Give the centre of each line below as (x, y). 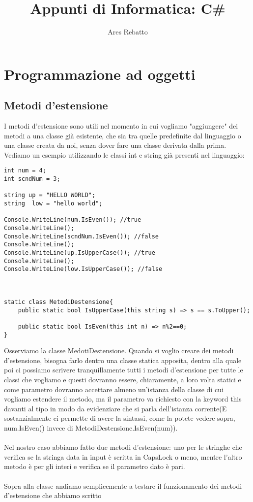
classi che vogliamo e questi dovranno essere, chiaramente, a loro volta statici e (123, 380)
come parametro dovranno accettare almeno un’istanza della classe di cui (114, 389)
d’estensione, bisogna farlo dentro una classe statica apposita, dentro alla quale (123, 360)
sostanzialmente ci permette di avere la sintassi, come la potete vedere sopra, (120, 418)
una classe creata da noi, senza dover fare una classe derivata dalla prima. (115, 145)
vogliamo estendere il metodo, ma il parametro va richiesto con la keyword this (123, 399)
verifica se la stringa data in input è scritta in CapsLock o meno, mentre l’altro (123, 456)
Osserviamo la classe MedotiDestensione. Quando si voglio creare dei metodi (119, 351)
